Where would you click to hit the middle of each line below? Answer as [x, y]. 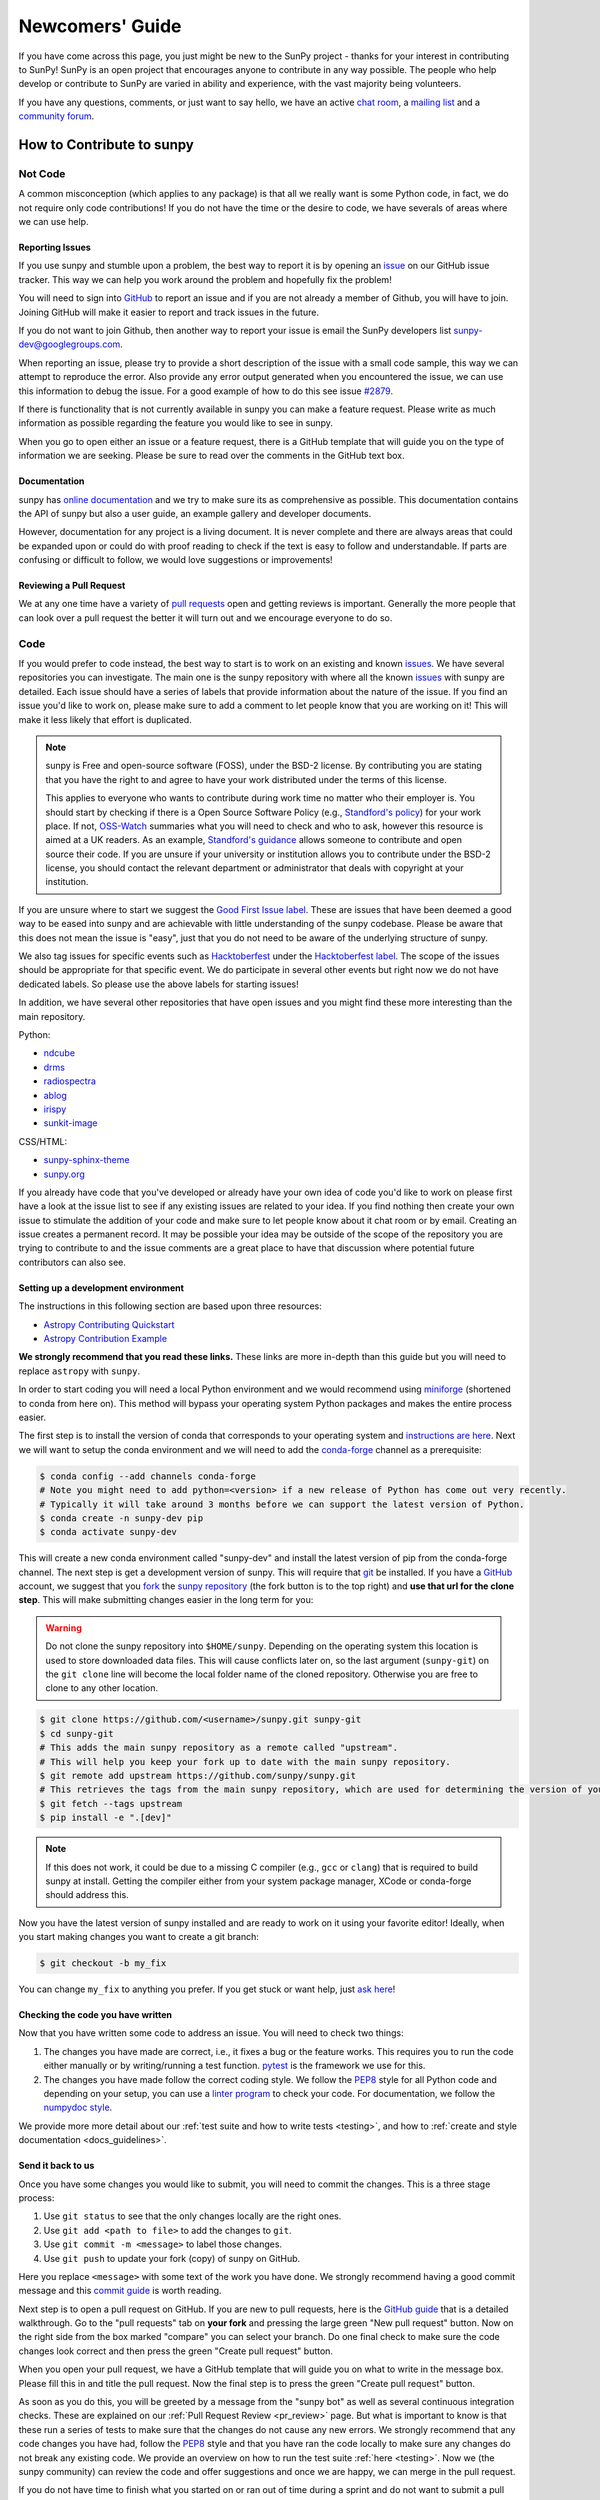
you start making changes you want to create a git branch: [138, 1937]
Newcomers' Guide [100, 26]
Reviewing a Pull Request [72, 586]
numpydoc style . [78, 2107]
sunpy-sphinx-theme [86, 1160]
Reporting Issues [55, 247]
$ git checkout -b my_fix [103, 1963]
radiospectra [70, 1081]
